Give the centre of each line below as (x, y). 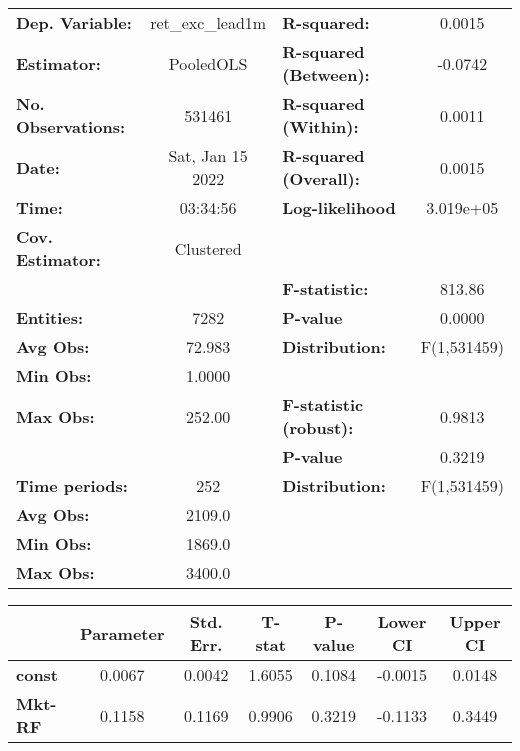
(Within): (320, 126)
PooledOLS (208, 63)
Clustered (208, 248)
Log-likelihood (339, 207)
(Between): (326, 74)
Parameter (122, 633)
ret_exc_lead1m (208, 22)
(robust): (318, 427)
